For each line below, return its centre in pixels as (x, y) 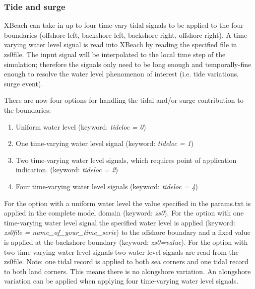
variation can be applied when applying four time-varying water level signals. (121, 281)
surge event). (24, 83)
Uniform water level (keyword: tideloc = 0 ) (81, 126)
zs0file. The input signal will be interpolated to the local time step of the (115, 54)
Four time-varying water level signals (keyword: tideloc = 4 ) (107, 186)
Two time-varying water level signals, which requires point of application (126, 160)
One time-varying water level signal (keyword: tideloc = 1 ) (105, 143)
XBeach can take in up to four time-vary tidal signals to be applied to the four (124, 25)
